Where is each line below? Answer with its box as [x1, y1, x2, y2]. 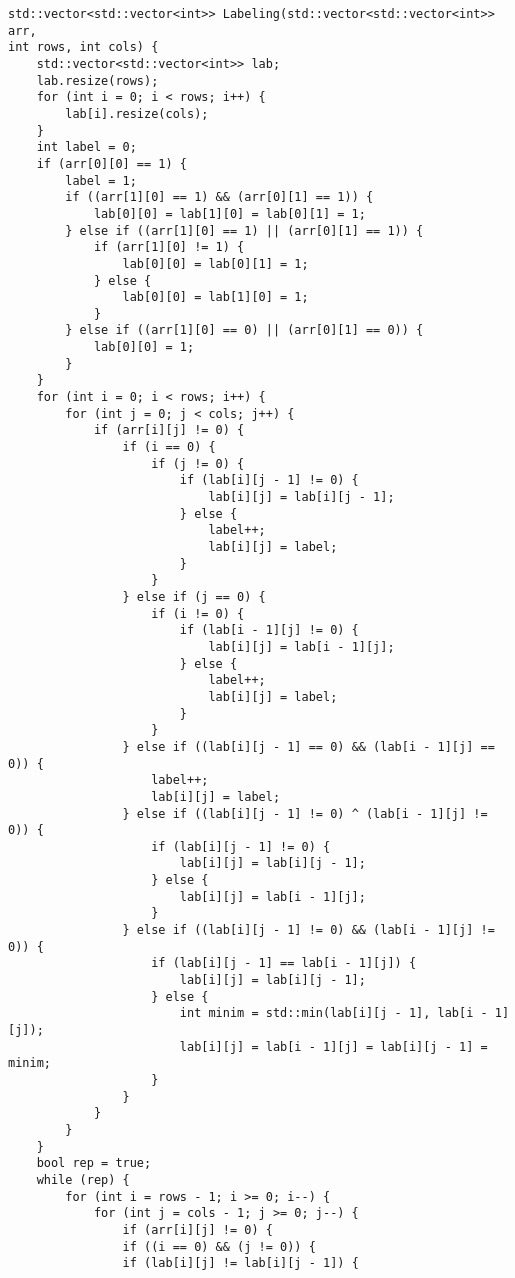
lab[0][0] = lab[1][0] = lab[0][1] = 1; [93, 206, 366, 221]
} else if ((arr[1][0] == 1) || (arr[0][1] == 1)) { [65, 223, 424, 238]
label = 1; [65, 173, 137, 188]
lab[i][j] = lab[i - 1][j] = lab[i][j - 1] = [179, 1039, 488, 1054]
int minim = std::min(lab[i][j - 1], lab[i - [179, 1006, 488, 1021]
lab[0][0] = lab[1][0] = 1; [122, 290, 309, 305]
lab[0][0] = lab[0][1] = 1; [122, 256, 309, 271]
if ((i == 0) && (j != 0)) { [122, 1239, 316, 1254]
